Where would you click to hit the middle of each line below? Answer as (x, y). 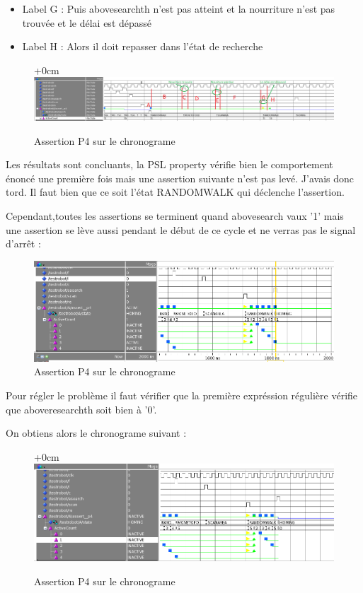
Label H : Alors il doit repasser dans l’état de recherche (143, 46)
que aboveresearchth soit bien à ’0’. (81, 409)
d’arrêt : (23, 243)
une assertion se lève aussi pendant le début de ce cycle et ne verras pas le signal (181, 229)
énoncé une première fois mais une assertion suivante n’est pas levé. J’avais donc (180, 178)
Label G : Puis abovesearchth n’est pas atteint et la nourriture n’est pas (179, 8)
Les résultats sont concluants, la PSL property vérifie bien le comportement (169, 164)
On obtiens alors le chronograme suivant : (96, 433)
